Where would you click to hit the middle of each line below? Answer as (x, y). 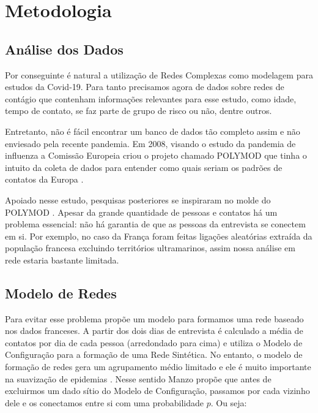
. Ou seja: (229, 402)
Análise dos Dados (64, 49)
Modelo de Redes (61, 293)
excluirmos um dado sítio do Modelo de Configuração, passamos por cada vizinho (157, 391)
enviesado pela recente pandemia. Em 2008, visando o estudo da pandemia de (150, 143)
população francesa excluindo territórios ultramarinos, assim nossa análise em (150, 248)
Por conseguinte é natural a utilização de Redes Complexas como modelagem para (159, 74)
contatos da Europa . (44, 179)
